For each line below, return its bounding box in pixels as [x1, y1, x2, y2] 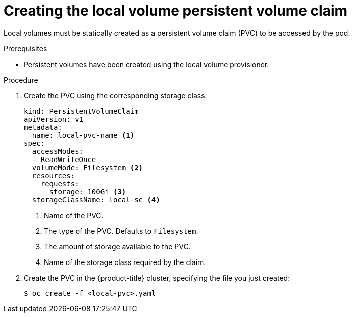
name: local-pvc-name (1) [32, 131, 135, 139]
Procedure [4, 75, 38, 84]
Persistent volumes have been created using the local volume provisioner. [24, 60, 269, 69]
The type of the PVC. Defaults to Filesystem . [44, 226, 198, 235]
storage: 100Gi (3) [49, 187, 126, 196]
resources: [32, 171, 75, 180]
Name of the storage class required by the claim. [44, 257, 206, 267]
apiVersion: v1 [24, 115, 84, 123]
